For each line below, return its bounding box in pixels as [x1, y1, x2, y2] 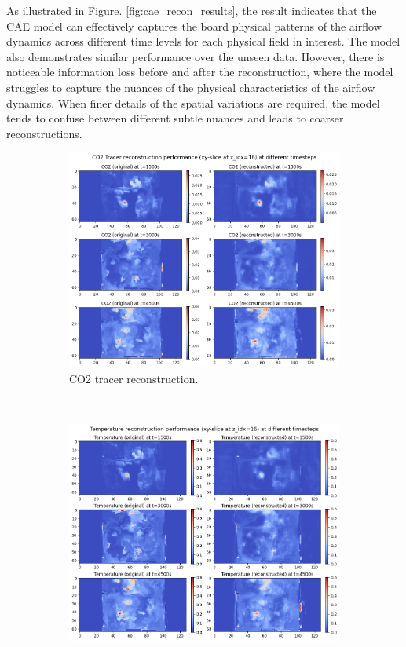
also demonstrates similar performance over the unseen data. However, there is [6, 48, 385, 64]
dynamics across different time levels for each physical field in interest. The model [6, 33, 401, 49]
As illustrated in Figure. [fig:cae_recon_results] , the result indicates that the [6, 2, 377, 18]
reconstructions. [6, 125, 82, 141]
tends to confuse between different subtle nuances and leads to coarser [6, 110, 344, 126]
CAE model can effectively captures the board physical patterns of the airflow [6, 17, 382, 34]
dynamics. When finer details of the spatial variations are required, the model [6, 94, 380, 111]
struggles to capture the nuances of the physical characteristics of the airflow [6, 79, 375, 95]
